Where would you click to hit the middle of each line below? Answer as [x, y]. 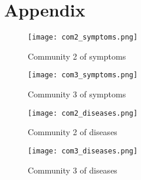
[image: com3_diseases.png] [83, 151]
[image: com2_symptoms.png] [83, 37]
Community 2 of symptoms [77, 56]
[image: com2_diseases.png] [83, 113]
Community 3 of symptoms [77, 94]
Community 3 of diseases [73, 170]
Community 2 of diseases [73, 132]
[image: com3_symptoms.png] [83, 75]
